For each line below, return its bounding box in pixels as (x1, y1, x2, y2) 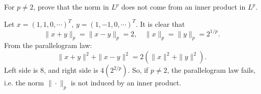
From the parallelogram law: (4, 40, 92, 51)
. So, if (128, 65, 148, 75)
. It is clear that (135, 18, 185, 29)
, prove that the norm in (33, 2, 109, 12)
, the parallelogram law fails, (167, 65, 256, 75)
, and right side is (44, 65, 98, 75)
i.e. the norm (4, 77, 44, 88)
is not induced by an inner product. (70, 77, 181, 88)
